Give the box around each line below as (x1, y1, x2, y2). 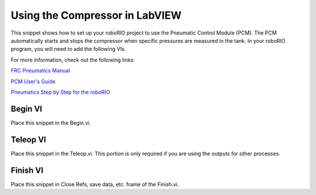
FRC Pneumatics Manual (11, 67, 70, 74)
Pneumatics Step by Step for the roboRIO (11, 88, 111, 95)
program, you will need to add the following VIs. (11, 46, 126, 53)
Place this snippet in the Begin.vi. (11, 119, 91, 126)
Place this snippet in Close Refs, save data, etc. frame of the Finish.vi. (11, 180, 179, 187)
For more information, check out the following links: (11, 56, 135, 63)
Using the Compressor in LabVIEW (11, 9, 182, 22)
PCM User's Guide (11, 78, 56, 85)
